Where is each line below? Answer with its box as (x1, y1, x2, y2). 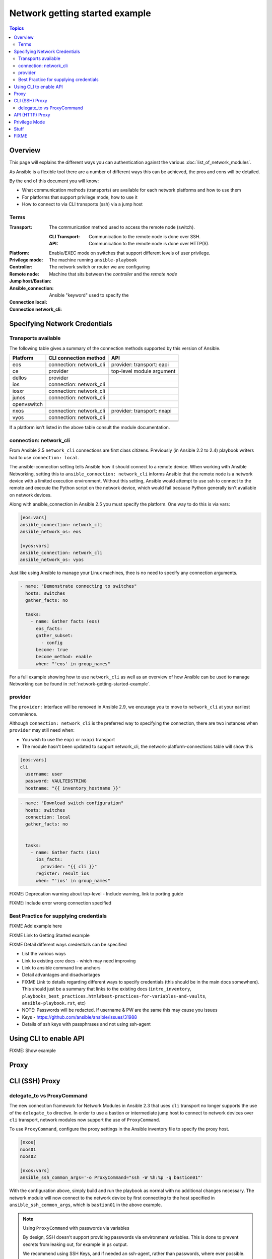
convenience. (9, 711, 38, 717)
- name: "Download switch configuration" (20, 800, 124, 806)
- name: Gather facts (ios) (30, 850, 100, 856)
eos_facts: (36, 625, 63, 632)
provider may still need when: (9, 727, 75, 733)
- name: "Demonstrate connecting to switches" (20, 583, 137, 589)
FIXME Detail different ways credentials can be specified (9, 941, 127, 947)
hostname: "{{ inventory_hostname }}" (25, 785, 121, 791)
